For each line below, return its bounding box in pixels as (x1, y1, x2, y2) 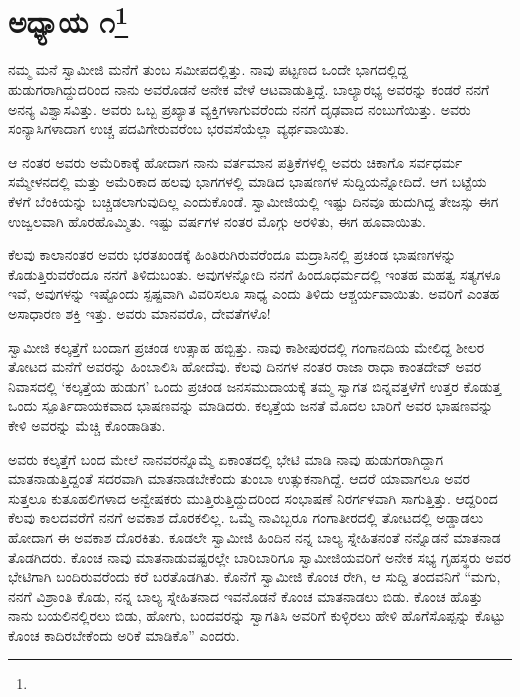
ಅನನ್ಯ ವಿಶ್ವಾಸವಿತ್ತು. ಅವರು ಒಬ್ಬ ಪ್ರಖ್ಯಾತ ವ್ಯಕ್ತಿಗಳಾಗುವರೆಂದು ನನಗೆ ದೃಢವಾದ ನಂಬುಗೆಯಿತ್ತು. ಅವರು (8, 98, 471, 119)
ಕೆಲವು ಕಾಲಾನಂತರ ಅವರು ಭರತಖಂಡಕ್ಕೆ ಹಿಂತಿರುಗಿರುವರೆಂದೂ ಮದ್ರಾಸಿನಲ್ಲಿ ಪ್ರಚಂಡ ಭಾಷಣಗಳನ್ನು (8, 244, 456, 265)
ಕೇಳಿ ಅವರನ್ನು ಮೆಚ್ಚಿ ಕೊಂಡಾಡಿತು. (8, 414, 166, 435)
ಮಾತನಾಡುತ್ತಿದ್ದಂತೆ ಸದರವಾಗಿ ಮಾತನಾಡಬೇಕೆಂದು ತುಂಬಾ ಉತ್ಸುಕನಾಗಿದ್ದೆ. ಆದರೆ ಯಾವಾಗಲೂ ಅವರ (8, 468, 470, 489)
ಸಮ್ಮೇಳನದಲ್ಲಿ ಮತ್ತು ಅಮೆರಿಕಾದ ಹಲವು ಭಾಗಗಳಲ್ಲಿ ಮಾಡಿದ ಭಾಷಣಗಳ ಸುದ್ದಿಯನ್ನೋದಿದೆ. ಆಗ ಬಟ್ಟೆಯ (8, 171, 487, 192)
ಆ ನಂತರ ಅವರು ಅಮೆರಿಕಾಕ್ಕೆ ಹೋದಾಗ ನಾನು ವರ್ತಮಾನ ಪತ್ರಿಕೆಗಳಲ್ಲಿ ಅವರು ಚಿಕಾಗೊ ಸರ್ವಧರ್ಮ (8, 151, 463, 172)
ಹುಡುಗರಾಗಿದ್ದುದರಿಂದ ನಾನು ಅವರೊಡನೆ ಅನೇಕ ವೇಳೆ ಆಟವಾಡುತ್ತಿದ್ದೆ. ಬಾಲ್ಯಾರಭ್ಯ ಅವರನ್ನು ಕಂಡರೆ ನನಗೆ (8, 79, 490, 100)
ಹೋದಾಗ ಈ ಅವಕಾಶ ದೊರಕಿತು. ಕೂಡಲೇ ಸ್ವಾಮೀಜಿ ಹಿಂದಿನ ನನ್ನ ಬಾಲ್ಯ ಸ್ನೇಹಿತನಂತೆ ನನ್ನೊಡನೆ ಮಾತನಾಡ (8, 526, 501, 547)
